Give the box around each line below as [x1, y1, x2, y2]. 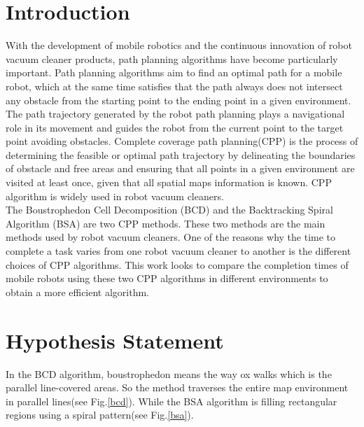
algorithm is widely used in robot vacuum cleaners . [6, 188, 224, 203]
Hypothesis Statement [6, 325, 224, 354]
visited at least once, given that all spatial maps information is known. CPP [6, 175, 332, 190]
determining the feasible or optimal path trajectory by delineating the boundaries [6, 147, 356, 162]
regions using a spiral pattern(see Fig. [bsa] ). [6, 407, 194, 422]
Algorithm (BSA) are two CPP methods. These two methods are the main [6, 216, 325, 230]
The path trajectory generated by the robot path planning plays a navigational [6, 106, 345, 121]
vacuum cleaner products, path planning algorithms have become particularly [6, 51, 338, 66]
